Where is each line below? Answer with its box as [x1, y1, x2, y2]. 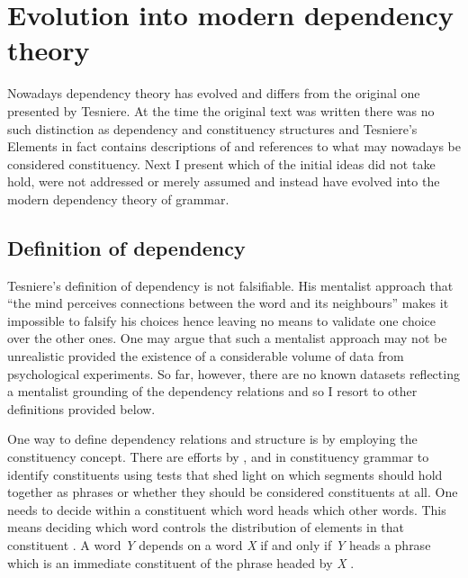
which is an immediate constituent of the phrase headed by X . [7, 553, 355, 572]
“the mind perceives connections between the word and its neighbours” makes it [7, 294, 449, 312]
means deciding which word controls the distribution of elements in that [7, 518, 405, 537]
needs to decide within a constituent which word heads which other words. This [7, 500, 446, 519]
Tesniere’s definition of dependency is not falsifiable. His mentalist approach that [7, 275, 454, 294]
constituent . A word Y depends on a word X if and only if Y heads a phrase [7, 535, 431, 554]
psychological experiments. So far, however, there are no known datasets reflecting [7, 364, 460, 383]
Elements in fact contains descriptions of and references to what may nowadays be [7, 137, 461, 156]
